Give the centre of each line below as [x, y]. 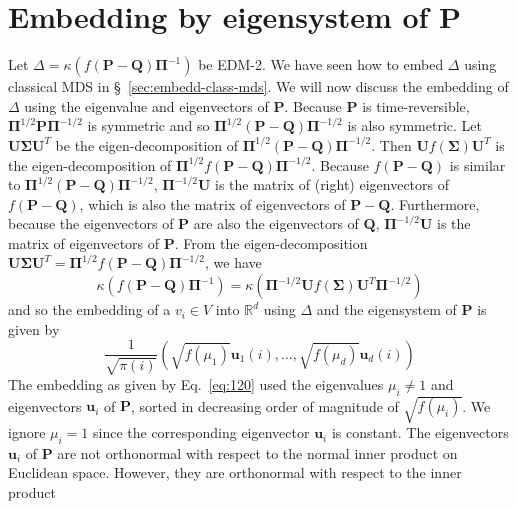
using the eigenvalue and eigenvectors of [146, 105]
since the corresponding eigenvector [201, 432]
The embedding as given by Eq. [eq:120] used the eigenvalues [196, 383]
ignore [27, 432]
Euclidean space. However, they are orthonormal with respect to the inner [235, 472]
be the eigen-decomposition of [147, 144]
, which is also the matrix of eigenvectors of [212, 203]
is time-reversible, [416, 105]
